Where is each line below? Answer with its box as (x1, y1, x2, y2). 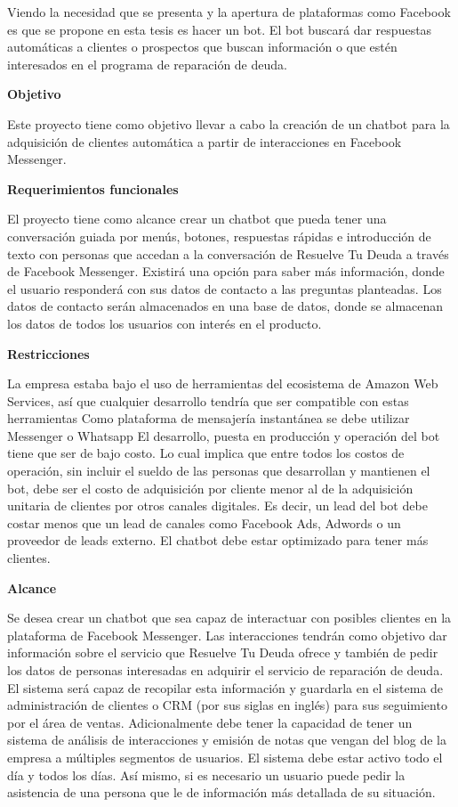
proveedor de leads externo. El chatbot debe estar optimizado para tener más (7, 531, 429, 550)
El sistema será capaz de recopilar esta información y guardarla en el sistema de (7, 678, 444, 697)
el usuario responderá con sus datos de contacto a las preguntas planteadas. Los (7, 279, 442, 298)
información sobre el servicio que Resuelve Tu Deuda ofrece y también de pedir (7, 643, 438, 662)
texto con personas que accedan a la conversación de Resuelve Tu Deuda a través (7, 244, 449, 263)
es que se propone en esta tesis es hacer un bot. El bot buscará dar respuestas (7, 20, 432, 38)
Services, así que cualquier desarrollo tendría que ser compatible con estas (7, 391, 409, 410)
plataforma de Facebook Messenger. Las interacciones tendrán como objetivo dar (7, 625, 447, 644)
